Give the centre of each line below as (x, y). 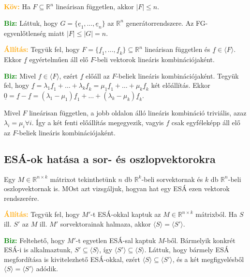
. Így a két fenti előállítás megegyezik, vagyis (98, 122)
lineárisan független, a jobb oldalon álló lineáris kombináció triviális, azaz (138, 113)
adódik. (47, 269)
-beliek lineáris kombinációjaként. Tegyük (177, 75)
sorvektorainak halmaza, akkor (106, 223)
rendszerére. (22, 198)
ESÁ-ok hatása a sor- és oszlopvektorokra (110, 158)
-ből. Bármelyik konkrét (200, 240)
